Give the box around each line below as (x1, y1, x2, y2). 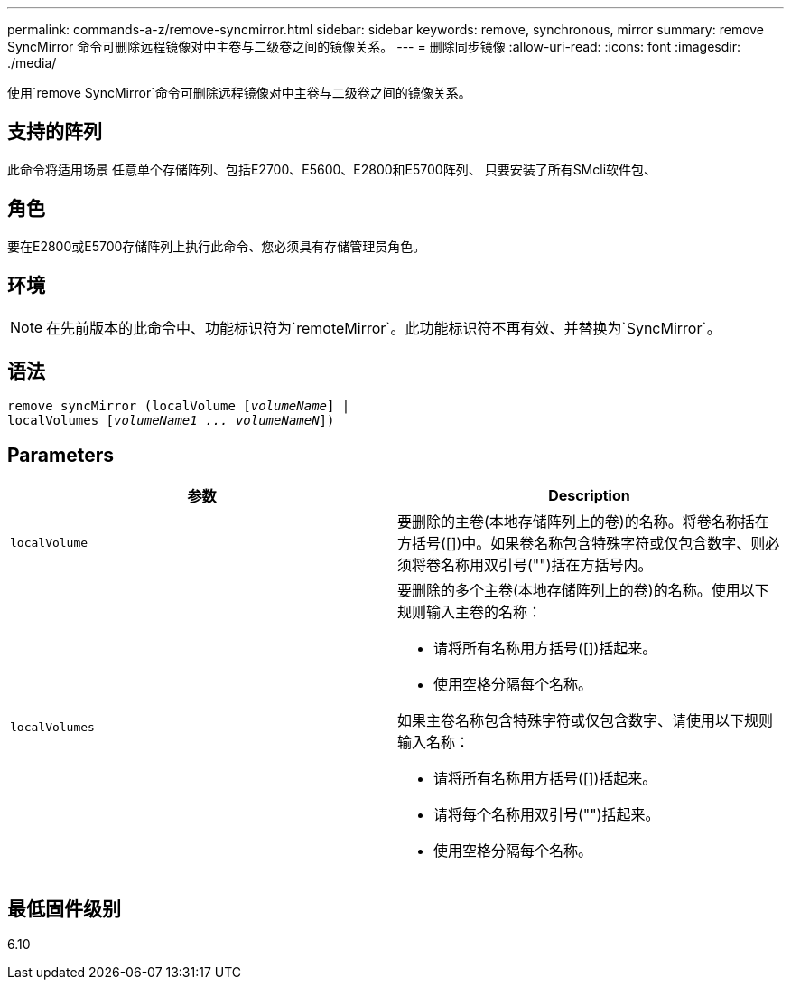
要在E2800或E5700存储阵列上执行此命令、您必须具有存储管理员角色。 (7, 238, 426, 254)
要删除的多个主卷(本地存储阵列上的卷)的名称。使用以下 (397, 581, 769, 600)
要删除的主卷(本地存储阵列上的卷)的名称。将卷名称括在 (397, 512, 769, 531)
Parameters (7, 443, 114, 466)
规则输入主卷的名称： (397, 603, 543, 622)
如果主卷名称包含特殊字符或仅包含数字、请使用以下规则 (397, 711, 774, 730)
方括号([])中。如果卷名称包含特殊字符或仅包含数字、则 (397, 534, 766, 553)
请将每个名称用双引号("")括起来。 (433, 805, 660, 824)
